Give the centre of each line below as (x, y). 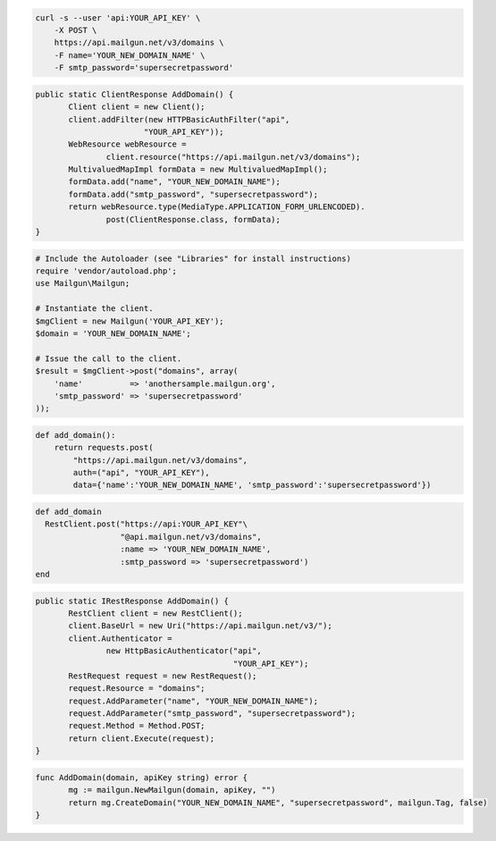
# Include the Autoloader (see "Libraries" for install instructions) (193, 258)
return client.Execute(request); (141, 738)
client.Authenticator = (121, 638)
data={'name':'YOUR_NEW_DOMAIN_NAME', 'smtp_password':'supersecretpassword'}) (252, 485)
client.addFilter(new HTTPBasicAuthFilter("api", (179, 119)
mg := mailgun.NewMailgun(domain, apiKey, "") (172, 790)
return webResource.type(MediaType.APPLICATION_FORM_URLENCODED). (217, 207)
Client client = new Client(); (137, 107)
